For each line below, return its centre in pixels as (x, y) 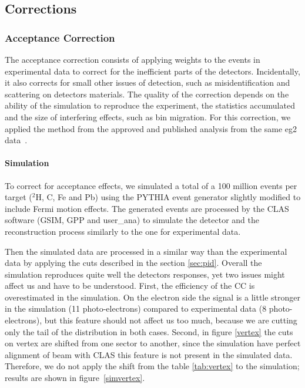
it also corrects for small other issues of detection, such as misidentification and (148, 82)
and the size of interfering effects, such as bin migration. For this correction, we (148, 117)
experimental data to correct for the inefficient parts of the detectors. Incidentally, (152, 71)
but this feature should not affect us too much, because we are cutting (171, 320)
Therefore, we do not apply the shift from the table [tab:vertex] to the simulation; (152, 366)
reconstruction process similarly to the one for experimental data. (123, 231)
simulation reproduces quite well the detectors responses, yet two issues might (145, 274)
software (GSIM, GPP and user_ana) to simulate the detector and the (132, 220)
